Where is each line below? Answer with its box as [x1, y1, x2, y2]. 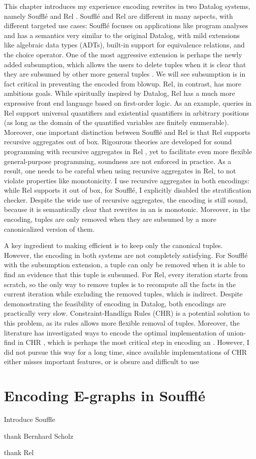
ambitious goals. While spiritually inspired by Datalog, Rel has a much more [4, 88, 235, 98]
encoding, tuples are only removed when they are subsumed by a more [4, 214, 217, 224]
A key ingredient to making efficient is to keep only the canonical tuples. [4, 240, 223, 250]
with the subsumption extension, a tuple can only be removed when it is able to [4, 259, 245, 270]
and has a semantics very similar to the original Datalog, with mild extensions [4, 30, 240, 40]
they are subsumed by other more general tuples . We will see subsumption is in [4, 69, 246, 79]
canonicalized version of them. [4, 223, 95, 234]
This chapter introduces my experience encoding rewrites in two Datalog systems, [4, 1, 251, 11]
